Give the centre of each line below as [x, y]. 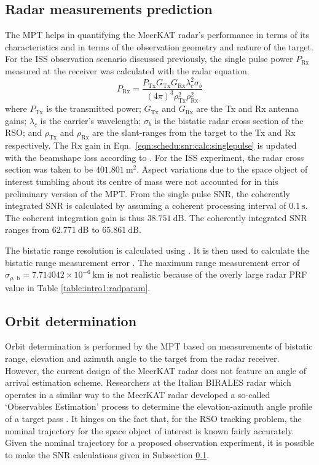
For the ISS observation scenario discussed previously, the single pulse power [149, 59]
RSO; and [24, 132]
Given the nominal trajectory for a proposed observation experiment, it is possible [160, 443]
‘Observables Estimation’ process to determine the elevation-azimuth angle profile [159, 406]
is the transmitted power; [94, 108]
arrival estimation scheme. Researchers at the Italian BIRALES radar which [148, 382]
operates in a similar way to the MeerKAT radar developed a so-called [138, 394]
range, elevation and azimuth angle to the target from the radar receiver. [142, 358]
